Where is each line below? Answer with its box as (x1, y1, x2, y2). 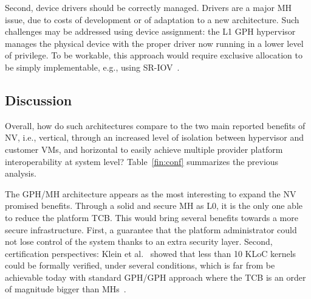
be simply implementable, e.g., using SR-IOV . (5, 60, 180, 73)
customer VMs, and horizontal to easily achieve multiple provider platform (5, 142, 283, 155)
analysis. (5, 167, 36, 180)
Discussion (5, 90, 72, 109)
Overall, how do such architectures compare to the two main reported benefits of (5, 119, 306, 132)
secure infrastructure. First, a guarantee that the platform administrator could (5, 223, 297, 236)
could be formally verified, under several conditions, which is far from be (5, 259, 275, 272)
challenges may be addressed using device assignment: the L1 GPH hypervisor (5, 25, 296, 38)
